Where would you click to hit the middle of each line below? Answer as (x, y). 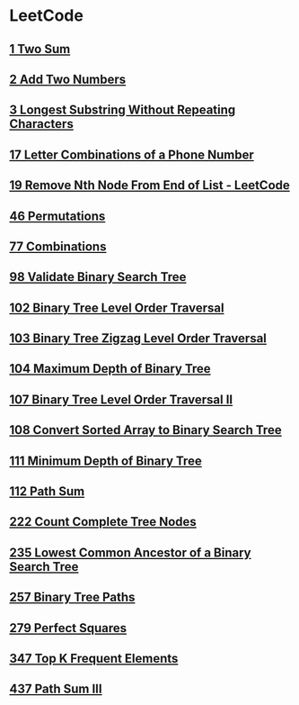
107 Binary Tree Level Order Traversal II (121, 399)
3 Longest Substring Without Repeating (123, 110)
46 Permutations (57, 216)
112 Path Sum (47, 492)
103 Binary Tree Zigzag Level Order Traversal (138, 339)
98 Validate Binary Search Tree (98, 277)
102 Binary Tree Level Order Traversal (117, 307)
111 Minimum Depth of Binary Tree (106, 461)
